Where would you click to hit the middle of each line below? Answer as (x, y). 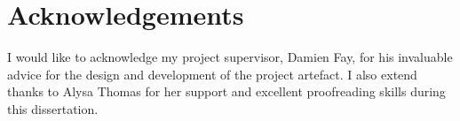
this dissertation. (53, 108)
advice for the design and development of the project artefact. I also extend (212, 74)
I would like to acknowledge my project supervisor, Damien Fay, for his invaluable (230, 57)
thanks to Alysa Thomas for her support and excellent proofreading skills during (226, 91)
